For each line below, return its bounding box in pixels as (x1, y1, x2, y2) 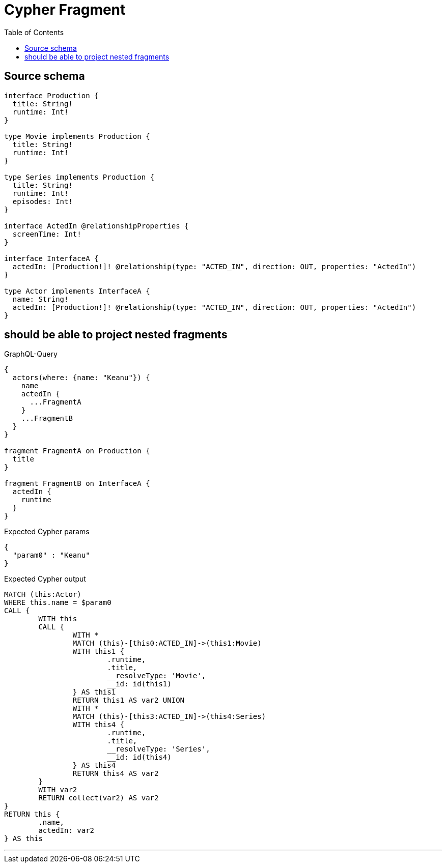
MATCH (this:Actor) (4, 590, 81, 599)
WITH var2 (38, 786, 77, 794)
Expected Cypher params (4, 527, 90, 536)
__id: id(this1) (107, 680, 172, 688)
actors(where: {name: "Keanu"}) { (12, 373, 150, 382)
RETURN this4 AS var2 (72, 769, 159, 778)
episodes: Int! (12, 197, 73, 206)
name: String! (12, 295, 69, 303)
